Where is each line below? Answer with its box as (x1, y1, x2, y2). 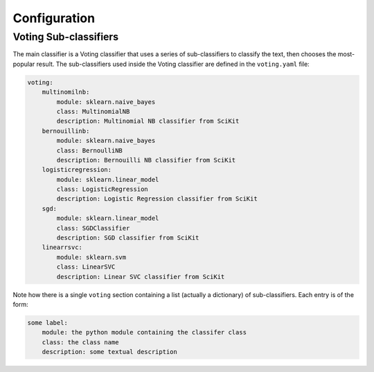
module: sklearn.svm (56, 253, 127, 261)
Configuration (12, 10, 96, 26)
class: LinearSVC (56, 263, 116, 271)
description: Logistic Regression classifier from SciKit (56, 195, 258, 203)
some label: (27, 319, 69, 326)
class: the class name (42, 338, 119, 346)
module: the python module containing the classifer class (42, 328, 247, 337)
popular (12, 60, 35, 68)
